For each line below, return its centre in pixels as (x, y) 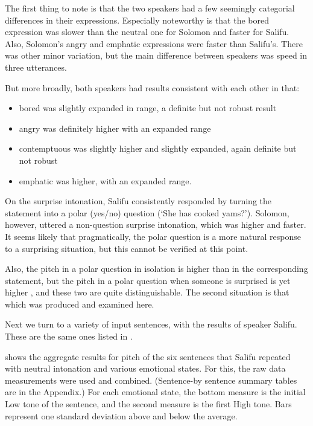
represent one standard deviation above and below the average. (121, 415)
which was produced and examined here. (80, 304)
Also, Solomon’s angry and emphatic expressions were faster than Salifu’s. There (154, 43)
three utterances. (36, 67)
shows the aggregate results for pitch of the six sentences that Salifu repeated (148, 356)
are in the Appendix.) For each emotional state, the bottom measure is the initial (155, 392)
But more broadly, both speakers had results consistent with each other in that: (152, 87)
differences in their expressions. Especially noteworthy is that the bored (137, 20)
